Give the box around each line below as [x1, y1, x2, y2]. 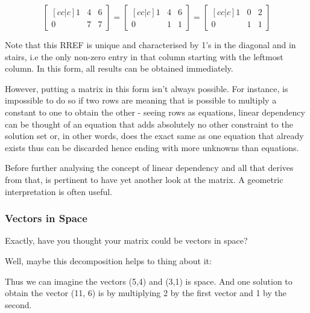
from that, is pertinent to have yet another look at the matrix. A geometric [5, 173, 283, 185]
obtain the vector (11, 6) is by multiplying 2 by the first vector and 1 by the [5, 287, 286, 299]
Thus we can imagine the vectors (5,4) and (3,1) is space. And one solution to [5, 274, 293, 287]
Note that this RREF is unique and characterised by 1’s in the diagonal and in [5, 39, 296, 51]
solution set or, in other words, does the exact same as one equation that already [5, 129, 304, 142]
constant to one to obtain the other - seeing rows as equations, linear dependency [5, 105, 305, 118]
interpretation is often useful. [5, 185, 112, 197]
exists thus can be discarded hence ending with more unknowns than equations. [5, 141, 299, 153]
